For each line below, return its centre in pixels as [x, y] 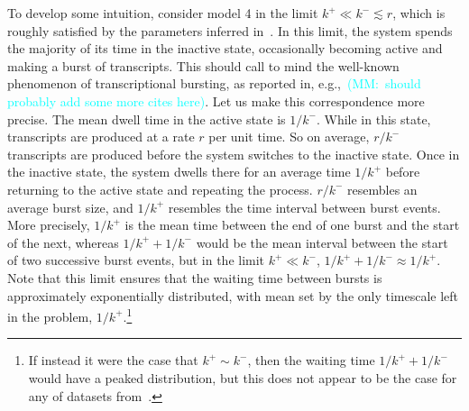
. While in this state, [373, 119]
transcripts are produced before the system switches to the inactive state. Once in [234, 154]
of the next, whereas [63, 242]
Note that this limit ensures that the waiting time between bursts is [195, 277]
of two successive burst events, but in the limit [136, 260]
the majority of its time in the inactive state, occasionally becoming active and [225, 48]
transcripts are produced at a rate [101, 137]
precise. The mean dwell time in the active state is [147, 119]
